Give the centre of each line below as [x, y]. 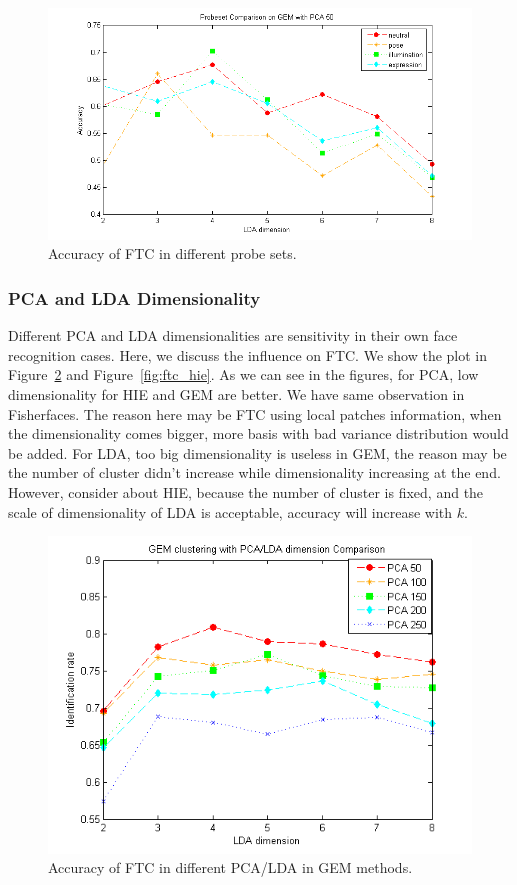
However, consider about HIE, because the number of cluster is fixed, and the [246, 491]
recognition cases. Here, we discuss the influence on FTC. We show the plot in [248, 354]
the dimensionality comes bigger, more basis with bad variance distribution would [258, 433]
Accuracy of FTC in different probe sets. [172, 253]
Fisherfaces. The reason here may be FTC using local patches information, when [255, 413]
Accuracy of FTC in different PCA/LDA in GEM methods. [230, 867]
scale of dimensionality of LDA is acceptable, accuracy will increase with [230, 511]
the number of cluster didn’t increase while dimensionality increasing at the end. [254, 472]
